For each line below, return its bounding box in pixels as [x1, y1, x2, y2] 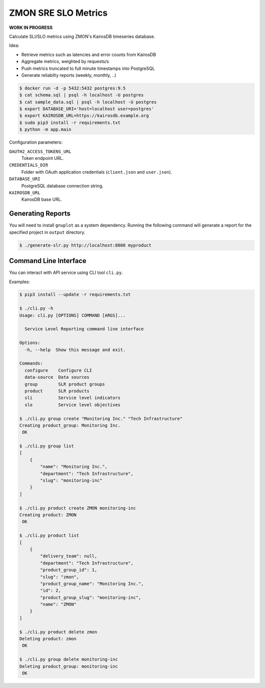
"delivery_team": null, [40, 553, 98, 559]
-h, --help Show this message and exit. [25, 347, 126, 353]
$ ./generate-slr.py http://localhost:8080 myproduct [19, 242, 152, 248]
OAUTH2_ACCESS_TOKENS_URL [9, 149, 72, 154]
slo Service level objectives [25, 402, 121, 408]
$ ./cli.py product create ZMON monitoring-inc [19, 505, 136, 511]
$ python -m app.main [19, 127, 72, 132]
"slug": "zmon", [40, 574, 79, 580]
